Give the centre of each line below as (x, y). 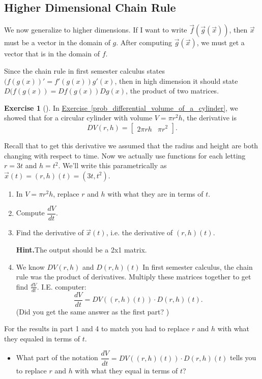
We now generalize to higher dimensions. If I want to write (96, 30)
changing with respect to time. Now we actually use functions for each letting (125, 155)
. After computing (144, 42)
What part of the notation (57, 357)
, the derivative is (209, 118)
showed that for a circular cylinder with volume (78, 118)
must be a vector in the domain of (57, 42)
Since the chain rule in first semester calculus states (84, 71)
